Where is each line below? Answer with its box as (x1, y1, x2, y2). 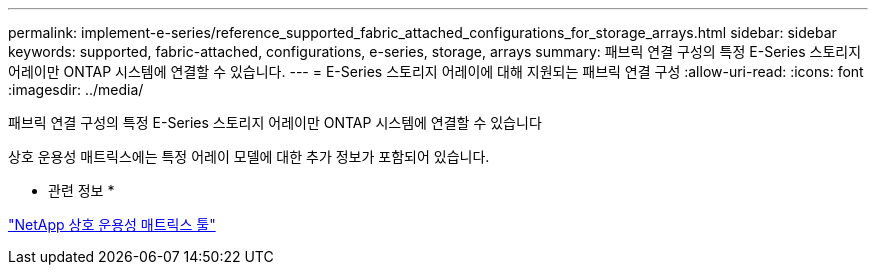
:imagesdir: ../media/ (8, 81, 144, 98)
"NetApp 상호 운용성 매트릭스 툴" (8, 216, 216, 233)
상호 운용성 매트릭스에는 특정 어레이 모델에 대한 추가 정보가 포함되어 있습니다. (8, 148, 490, 165)
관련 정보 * (48, 182, 115, 199)
